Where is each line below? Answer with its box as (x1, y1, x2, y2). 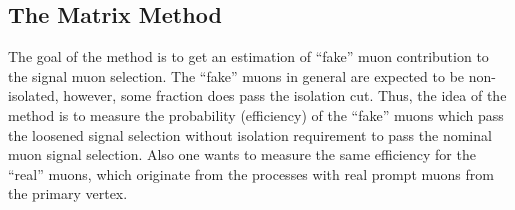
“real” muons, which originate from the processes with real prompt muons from (8, 163, 494, 184)
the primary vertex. (8, 183, 128, 204)
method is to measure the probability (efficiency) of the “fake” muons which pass (8, 104, 504, 125)
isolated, (8, 85, 59, 106)
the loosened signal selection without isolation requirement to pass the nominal (8, 124, 492, 145)
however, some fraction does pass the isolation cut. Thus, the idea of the (63, 85, 507, 106)
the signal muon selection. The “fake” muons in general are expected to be (8, 65, 465, 86)
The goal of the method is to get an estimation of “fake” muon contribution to (8, 46, 489, 67)
